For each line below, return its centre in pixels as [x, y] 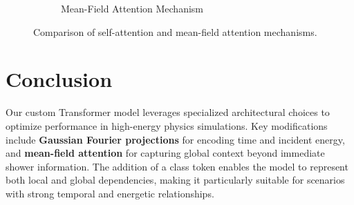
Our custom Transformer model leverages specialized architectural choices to [168, 112]
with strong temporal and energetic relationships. [110, 193]
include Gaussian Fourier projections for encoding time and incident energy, [175, 139]
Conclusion [59, 79]
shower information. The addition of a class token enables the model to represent [177, 166]
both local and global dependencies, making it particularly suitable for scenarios [175, 180]
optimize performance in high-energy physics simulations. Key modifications [167, 125]
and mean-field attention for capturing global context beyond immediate [165, 153]
